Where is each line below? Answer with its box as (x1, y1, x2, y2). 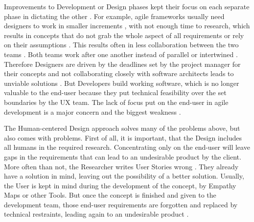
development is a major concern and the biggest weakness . (4, 106, 181, 117)
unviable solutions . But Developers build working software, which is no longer (4, 78, 239, 88)
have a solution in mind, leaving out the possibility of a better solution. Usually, (4, 171, 244, 181)
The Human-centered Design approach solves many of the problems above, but (4, 123, 240, 133)
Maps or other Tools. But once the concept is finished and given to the (4, 190, 216, 200)
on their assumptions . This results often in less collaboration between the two (4, 40, 239, 50)
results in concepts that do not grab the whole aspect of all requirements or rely (4, 30, 244, 40)
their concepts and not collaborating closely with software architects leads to (4, 68, 234, 79)
